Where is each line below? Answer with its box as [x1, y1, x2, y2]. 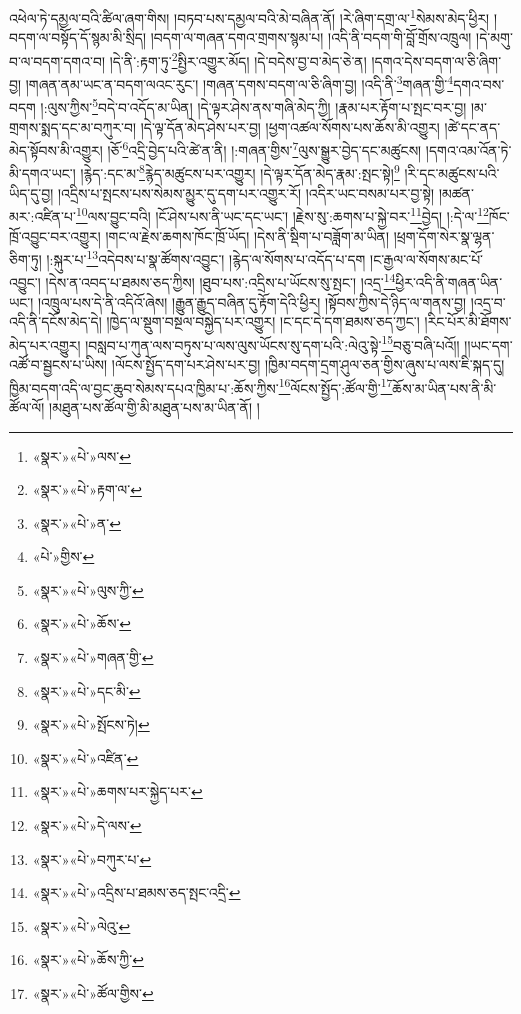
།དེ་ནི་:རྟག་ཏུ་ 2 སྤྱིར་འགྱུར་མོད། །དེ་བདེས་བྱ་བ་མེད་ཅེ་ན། [109, 47, 367, 71]
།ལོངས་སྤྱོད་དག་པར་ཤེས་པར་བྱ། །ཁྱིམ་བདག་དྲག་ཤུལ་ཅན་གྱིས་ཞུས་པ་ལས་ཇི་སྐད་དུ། [111, 354, 505, 375]
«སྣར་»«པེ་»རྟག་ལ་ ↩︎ [32, 479, 142, 500]
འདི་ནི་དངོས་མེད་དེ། [9, 311, 102, 332]
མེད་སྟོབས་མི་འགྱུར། [9, 139, 103, 160]
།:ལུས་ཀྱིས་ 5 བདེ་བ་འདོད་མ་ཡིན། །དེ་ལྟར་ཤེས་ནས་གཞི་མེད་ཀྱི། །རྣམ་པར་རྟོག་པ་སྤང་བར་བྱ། [40, 94, 467, 117]
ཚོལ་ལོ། [9, 396, 45, 417]
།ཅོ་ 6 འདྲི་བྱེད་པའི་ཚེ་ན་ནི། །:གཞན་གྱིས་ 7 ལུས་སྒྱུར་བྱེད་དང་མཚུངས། [107, 137, 422, 160]
